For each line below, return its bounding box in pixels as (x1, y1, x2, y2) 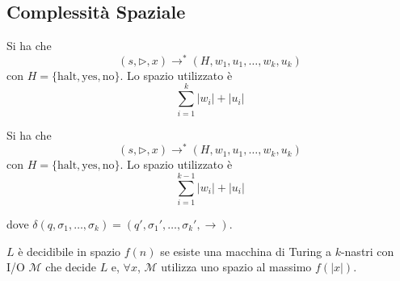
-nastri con (340, 242, 394, 259)
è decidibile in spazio (18, 242, 121, 259)
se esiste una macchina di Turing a (160, 242, 331, 259)
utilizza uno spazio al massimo (161, 258, 312, 275)
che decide (45, 258, 96, 275)
